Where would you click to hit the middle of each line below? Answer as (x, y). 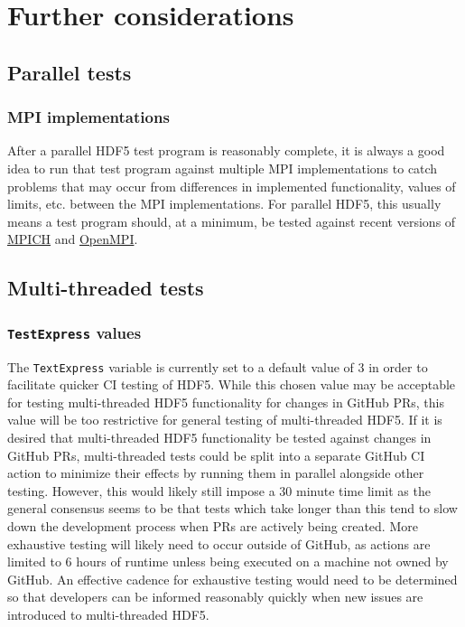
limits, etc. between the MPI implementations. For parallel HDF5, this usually (224, 204)
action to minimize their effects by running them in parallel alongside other (216, 473)
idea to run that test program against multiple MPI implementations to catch (223, 168)
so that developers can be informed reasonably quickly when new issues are (215, 597)
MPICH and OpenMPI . (73, 239)
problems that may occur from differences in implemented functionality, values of (232, 186)
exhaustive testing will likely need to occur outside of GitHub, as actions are (219, 543)
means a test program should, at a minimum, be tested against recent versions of (232, 221)
